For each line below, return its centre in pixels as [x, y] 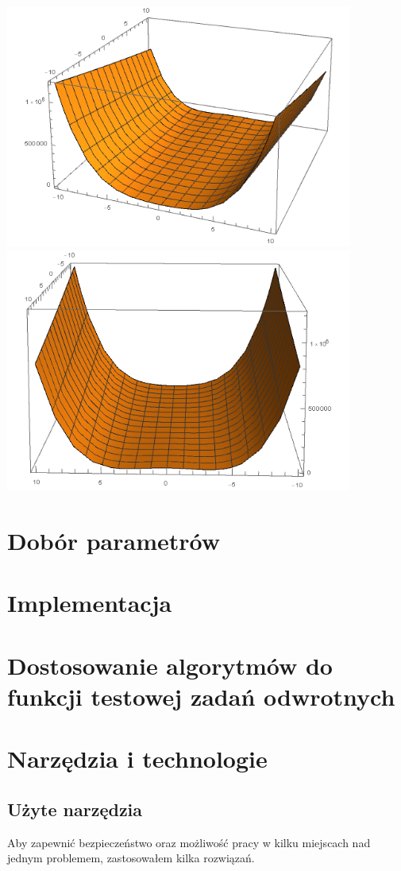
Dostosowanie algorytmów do [170, 665]
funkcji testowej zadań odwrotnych [201, 697]
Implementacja [90, 603]
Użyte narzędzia [75, 809]
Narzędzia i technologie [137, 759]
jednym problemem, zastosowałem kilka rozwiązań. [131, 858]
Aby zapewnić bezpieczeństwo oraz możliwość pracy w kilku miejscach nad [189, 842]
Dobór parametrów [114, 541]
